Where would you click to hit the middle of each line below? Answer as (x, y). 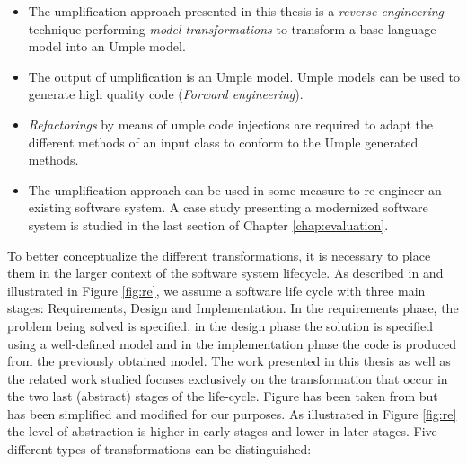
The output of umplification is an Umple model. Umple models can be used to (244, 76)
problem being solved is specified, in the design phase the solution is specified (220, 325)
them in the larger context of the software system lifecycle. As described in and (225, 273)
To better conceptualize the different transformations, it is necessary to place (219, 255)
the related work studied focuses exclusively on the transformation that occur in (228, 378)
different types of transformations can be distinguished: (159, 449)
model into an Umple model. (107, 46)
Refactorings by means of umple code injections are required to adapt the (231, 124)
